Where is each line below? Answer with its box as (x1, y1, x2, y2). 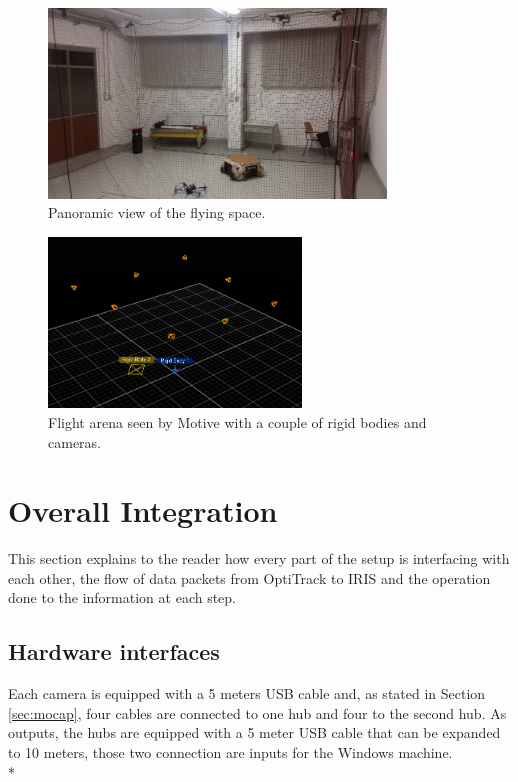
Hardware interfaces (8, 636, 220, 667)
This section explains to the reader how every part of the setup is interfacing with (8, 548, 510, 569)
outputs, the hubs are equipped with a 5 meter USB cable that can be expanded (8, 722, 501, 743)
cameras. (48, 431, 101, 452)
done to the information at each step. (8, 587, 237, 608)
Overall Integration (8, 490, 278, 531)
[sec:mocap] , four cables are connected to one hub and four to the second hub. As (8, 702, 507, 723)
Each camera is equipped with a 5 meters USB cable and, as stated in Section (8, 683, 486, 704)
